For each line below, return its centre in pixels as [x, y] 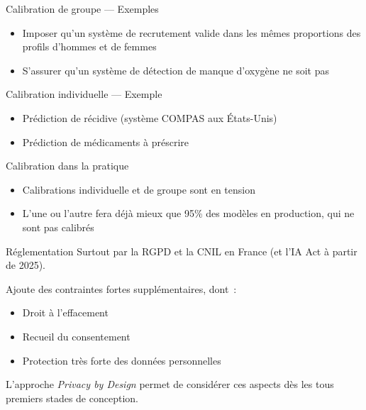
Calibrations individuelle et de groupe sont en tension [139, 189]
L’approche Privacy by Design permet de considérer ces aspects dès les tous [170, 384]
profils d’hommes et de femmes [89, 46]
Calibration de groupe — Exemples [82, 9]
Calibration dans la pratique [67, 166]
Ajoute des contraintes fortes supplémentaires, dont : [121, 288]
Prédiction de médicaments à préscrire [106, 142]
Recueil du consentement [76, 336]
